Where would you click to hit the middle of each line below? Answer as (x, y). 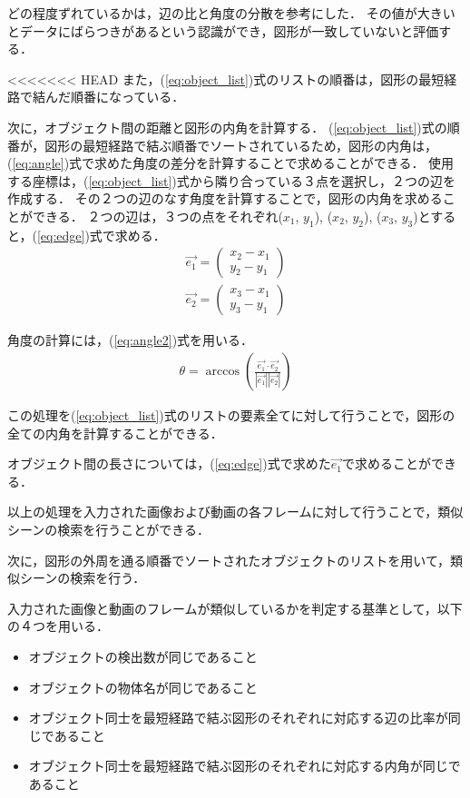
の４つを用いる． (58, 626)
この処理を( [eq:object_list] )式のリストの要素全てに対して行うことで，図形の (231, 415)
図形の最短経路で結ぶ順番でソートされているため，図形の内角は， (241, 145)
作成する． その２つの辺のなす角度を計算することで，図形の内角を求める (225, 198)
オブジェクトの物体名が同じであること (143, 687)
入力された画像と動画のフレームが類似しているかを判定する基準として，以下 (235, 608)
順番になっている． (127, 97)
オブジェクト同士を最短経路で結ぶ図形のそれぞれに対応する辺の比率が (238, 718)
